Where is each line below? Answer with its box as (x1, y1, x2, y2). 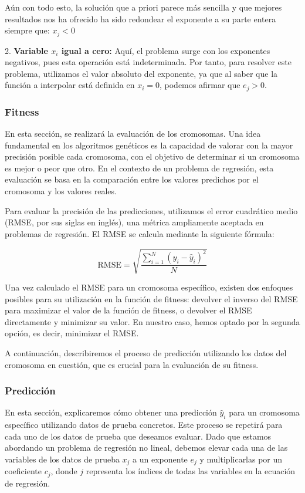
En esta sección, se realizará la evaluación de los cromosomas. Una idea (5, 127, 261, 140)
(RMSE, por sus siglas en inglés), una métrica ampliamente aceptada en (5, 216, 264, 228)
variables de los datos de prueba (5, 453, 120, 465)
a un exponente (133, 453, 188, 465)
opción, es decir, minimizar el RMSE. (5, 327, 139, 339)
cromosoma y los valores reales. (5, 185, 117, 197)
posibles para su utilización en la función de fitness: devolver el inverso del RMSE (5, 292, 298, 305)
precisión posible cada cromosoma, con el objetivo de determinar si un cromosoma (5, 150, 300, 163)
